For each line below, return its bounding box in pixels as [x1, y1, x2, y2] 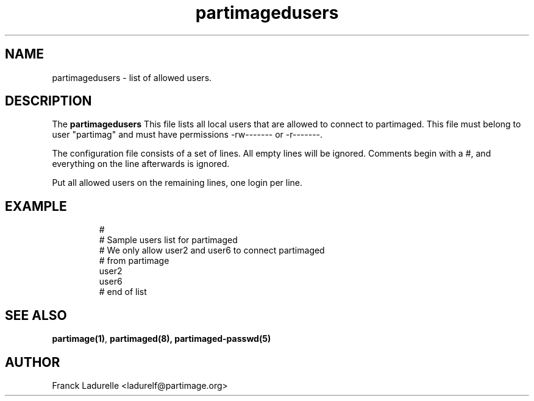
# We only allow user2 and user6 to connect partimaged [99, 245, 325, 256]
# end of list [99, 286, 147, 297]
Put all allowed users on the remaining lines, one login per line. [52, 177, 303, 188]
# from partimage [99, 255, 169, 266]
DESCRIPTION [5, 93, 92, 109]
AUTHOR [5, 354, 60, 370]
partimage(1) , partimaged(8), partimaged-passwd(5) [52, 333, 271, 344]
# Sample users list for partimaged [99, 235, 238, 246]
